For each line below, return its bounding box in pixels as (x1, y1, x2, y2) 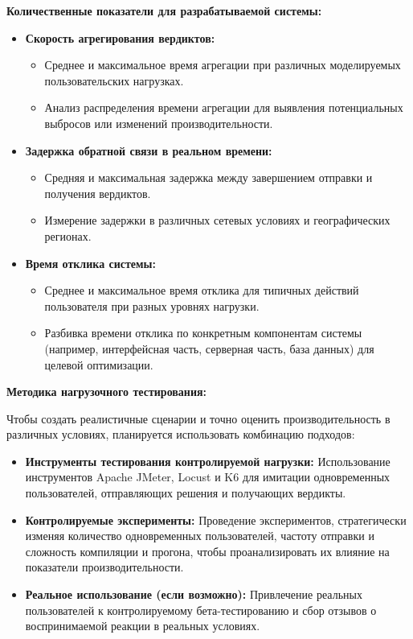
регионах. (44, 227, 92, 244)
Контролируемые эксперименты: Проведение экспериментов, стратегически (25, 511, 407, 528)
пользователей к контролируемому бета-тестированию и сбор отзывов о (25, 601, 377, 618)
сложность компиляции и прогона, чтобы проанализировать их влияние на (25, 542, 390, 559)
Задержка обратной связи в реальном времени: (25, 142, 272, 159)
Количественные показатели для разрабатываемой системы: (6, 2, 322, 19)
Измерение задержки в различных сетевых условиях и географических (44, 212, 391, 229)
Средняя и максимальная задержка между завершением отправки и (44, 169, 373, 186)
